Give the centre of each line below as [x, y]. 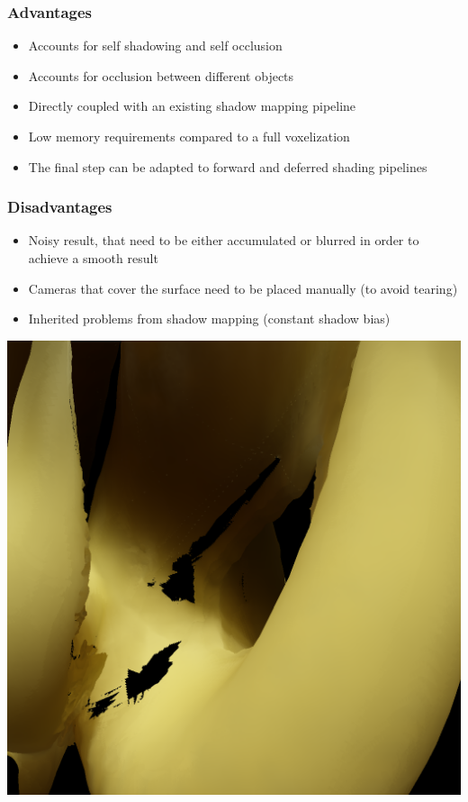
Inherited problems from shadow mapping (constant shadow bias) [209, 319]
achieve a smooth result [93, 258]
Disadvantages [60, 207]
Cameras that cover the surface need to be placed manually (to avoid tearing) [243, 288]
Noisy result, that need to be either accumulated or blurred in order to [224, 240]
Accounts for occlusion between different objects [161, 75]
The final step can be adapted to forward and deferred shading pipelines [228, 166]
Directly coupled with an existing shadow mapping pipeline [192, 106]
